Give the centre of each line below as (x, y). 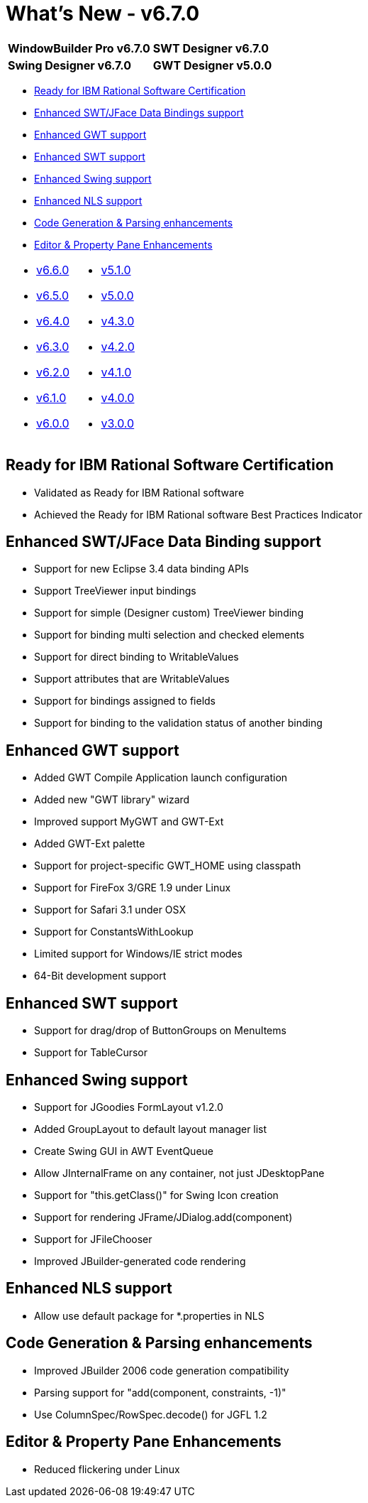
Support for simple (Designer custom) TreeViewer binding (169, 613)
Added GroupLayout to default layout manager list (151, 1129)
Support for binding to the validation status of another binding (178, 723)
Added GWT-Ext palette (90, 844)
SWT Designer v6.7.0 (211, 48)
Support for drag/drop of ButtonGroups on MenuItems (160, 1031)
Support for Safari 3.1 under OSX (110, 910)
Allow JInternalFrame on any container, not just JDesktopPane (179, 1173)
